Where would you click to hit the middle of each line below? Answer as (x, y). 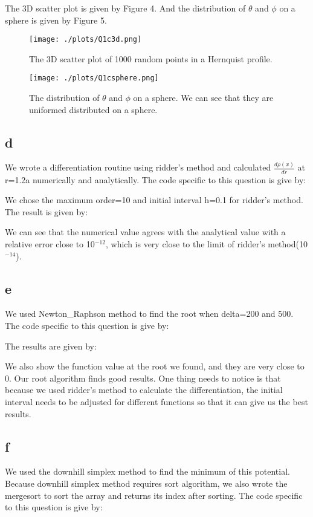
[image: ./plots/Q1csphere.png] (94, 78)
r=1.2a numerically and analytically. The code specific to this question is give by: (156, 179)
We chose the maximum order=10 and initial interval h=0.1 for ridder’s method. (154, 200)
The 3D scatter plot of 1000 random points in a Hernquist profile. (151, 58)
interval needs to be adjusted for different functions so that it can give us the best (156, 401)
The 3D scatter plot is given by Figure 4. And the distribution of (125, 8)
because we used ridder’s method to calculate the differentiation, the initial (144, 390)
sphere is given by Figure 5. (56, 20)
